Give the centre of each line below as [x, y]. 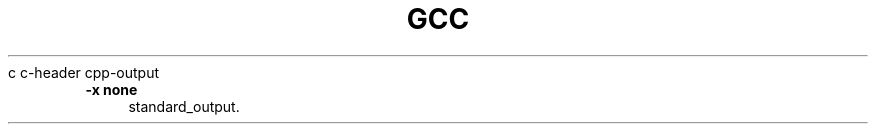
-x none [111, 89]
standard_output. [184, 106]
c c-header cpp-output [84, 72]
